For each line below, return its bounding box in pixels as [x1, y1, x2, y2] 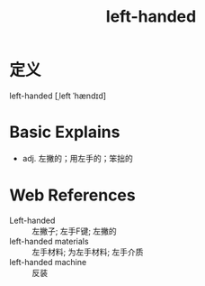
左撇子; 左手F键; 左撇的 [31, 226, 117, 236]
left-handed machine [9, 256, 87, 267]
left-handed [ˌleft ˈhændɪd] [9, 90, 106, 101]
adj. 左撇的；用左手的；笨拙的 [22, 152, 133, 163]
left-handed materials [9, 235, 89, 246]
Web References [9, 185, 137, 206]
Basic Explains [9, 122, 120, 143]
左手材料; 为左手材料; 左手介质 [31, 246, 144, 257]
